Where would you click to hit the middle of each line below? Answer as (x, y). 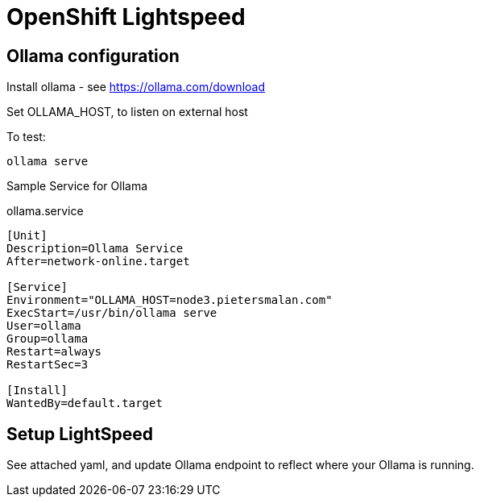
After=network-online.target (98, 262)
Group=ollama (48, 339)
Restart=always (54, 352)
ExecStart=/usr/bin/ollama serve (112, 313)
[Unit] (27, 236)
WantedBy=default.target (85, 403)
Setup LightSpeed (80, 434)
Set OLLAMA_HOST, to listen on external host (127, 112)
